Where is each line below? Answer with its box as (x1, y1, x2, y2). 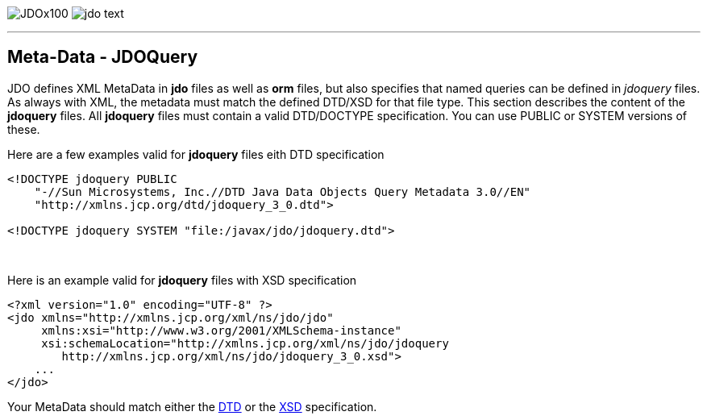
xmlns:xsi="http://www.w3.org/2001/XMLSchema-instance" (41, 323, 401, 337)
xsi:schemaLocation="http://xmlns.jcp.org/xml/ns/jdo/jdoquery (41, 336, 449, 350)
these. (7, 122, 40, 136)
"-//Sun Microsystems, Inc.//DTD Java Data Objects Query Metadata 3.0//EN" (34, 185, 531, 198)
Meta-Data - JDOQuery (7, 47, 198, 68)
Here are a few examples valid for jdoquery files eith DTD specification (7, 147, 385, 161)
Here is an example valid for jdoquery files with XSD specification (7, 272, 357, 287)
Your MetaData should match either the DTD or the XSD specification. (7, 399, 377, 414)
